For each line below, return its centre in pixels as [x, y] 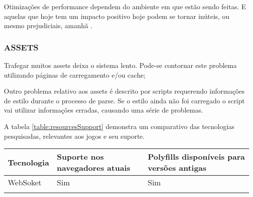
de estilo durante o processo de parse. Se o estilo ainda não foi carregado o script [124, 100]
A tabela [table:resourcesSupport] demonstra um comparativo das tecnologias [119, 126]
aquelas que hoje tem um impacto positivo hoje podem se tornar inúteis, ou [117, 16]
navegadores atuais [93, 168]
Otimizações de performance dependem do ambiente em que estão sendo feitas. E [125, 6]
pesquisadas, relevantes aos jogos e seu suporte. [74, 136]
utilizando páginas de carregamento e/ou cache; [75, 74]
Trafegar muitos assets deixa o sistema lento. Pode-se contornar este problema [120, 65]
